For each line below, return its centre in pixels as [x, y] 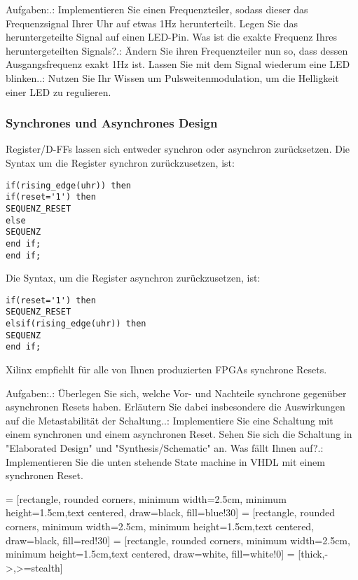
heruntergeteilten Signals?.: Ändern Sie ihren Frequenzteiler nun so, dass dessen [177, 50]
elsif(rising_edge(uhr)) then [76, 324]
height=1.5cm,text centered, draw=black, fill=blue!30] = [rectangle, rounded [170, 512]
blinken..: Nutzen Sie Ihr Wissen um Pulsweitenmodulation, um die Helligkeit [172, 77]
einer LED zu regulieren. [58, 91]
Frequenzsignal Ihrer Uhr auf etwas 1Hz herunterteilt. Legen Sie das [152, 23]
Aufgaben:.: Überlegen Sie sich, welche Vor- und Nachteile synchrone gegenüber [176, 393]
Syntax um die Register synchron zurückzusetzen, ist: [120, 162]
